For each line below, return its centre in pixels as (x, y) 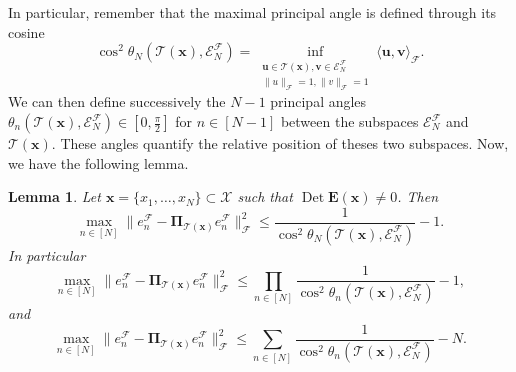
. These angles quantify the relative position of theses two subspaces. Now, (280, 143)
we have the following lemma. (98, 162)
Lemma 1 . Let (54, 196)
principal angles (318, 101)
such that (265, 196)
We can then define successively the (117, 101)
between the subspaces (349, 121)
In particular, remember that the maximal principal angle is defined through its (252, 12)
